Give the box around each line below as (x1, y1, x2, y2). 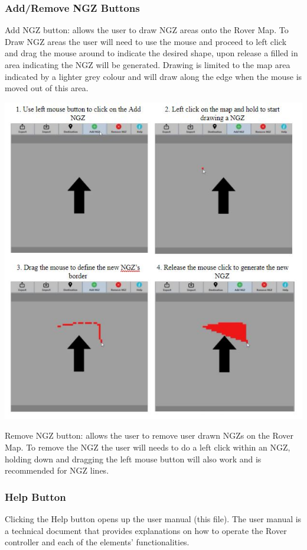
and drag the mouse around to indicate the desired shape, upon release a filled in (5, 47, 298, 59)
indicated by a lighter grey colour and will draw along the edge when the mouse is (5, 70, 302, 82)
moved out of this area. (5, 82, 89, 94)
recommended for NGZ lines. (5, 464, 109, 477)
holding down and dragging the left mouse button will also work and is (5, 452, 262, 465)
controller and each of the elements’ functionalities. (5, 536, 190, 548)
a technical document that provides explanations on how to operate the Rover (5, 524, 287, 536)
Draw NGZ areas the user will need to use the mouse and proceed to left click (5, 35, 287, 47)
